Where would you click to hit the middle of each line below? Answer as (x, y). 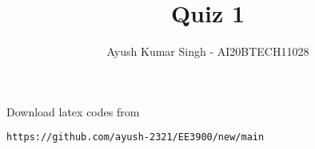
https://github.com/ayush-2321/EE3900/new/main (136, 137)
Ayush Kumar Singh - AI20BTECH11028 (208, 51)
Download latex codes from (73, 111)
